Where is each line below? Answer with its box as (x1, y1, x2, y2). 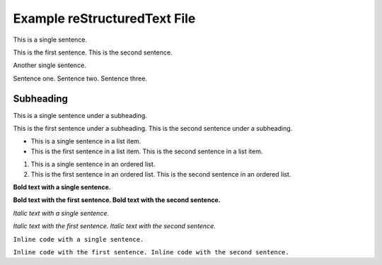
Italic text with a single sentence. (13, 208, 110, 217)
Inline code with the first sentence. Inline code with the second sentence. (13, 248, 289, 256)
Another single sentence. (13, 61, 86, 70)
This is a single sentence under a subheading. (13, 111, 148, 119)
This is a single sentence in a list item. (30, 137, 141, 146)
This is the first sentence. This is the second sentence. (13, 48, 173, 57)
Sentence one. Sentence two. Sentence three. (13, 74, 148, 83)
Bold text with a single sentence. (13, 182, 111, 191)
